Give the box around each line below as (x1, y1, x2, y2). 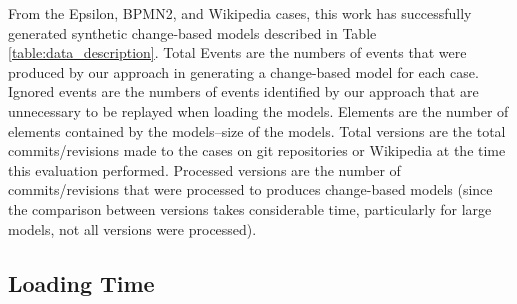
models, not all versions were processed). (8, 218, 257, 239)
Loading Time (8, 267, 155, 298)
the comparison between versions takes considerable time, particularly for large (8, 198, 492, 219)
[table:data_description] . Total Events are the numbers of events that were (8, 42, 467, 63)
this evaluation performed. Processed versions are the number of (8, 159, 401, 180)
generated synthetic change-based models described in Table (8, 22, 377, 43)
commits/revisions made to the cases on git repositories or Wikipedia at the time (8, 140, 506, 161)
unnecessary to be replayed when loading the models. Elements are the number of (8, 100, 509, 121)
